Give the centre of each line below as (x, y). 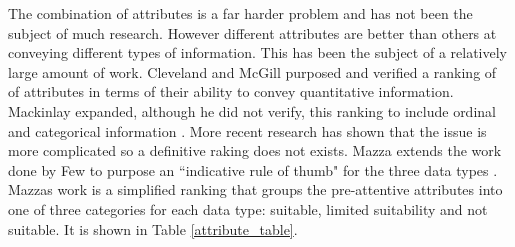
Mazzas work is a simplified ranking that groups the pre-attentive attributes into (255, 189)
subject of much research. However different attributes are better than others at (252, 32)
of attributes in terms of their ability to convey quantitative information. (231, 91)
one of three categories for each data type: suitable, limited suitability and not (248, 208)
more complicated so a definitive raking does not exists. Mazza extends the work (255, 150)
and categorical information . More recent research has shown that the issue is (247, 130)
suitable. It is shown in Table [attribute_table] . (153, 228)
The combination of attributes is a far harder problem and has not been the (240, 13)
